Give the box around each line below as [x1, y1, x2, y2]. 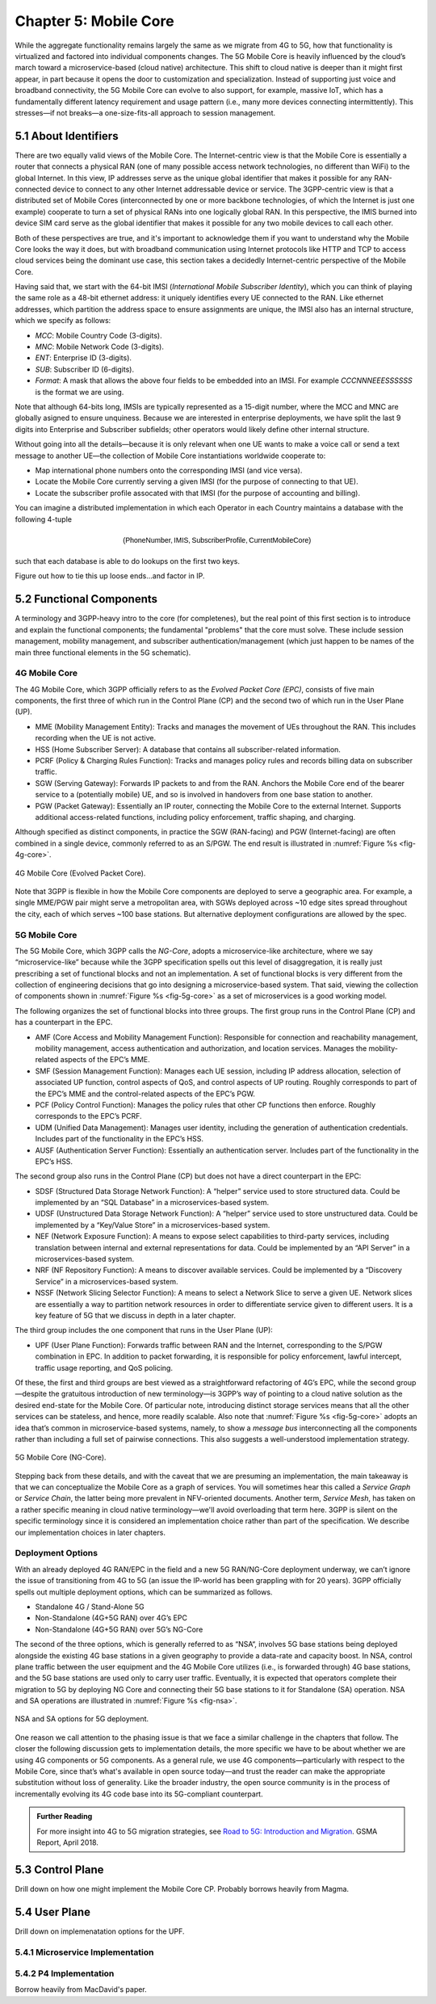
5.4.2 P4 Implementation [15, 1968, 115, 1979]
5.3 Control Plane [15, 1863, 104, 1876]
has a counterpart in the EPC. [15, 1018, 113, 1027]
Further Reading [36, 1812, 93, 1821]
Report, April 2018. [36, 1838, 99, 1847]
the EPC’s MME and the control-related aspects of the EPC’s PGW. [35, 1089, 256, 1099]
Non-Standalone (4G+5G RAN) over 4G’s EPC [35, 1613, 187, 1623]
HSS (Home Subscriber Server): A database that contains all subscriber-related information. [35, 744, 341, 754]
